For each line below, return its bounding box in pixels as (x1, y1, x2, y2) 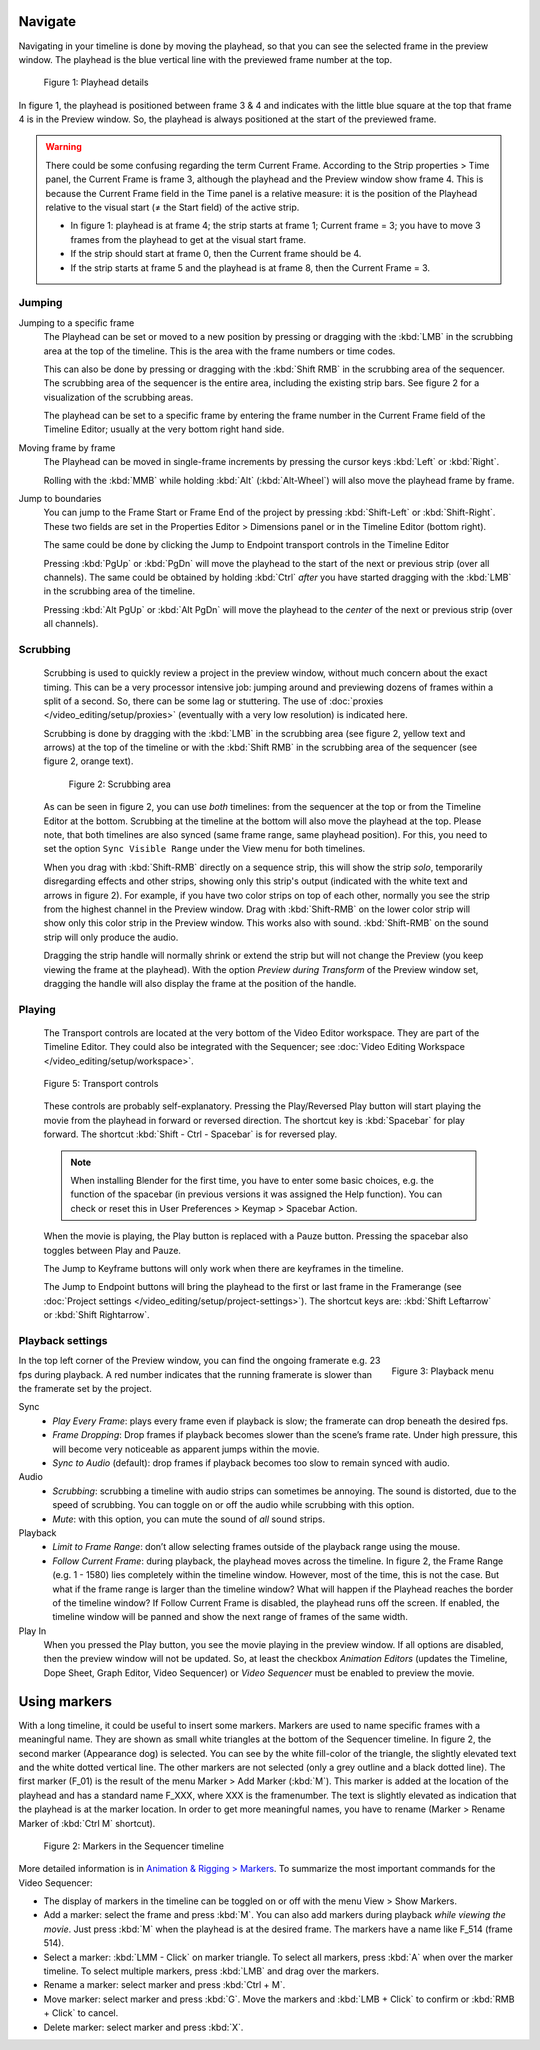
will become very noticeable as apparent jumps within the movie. (52, 1443, 320, 1455)
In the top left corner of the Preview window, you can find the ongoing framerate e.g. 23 (18, 1355, 381, 1367)
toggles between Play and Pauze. (43, 1244, 182, 1256)
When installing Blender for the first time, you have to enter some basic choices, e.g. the (70, 1175, 434, 1186)
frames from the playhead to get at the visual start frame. (70, 233, 307, 245)
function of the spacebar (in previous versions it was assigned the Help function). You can (70, 1188, 443, 1200)
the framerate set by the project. (18, 1383, 152, 1395)
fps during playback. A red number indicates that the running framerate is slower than (18, 1368, 373, 1380)
